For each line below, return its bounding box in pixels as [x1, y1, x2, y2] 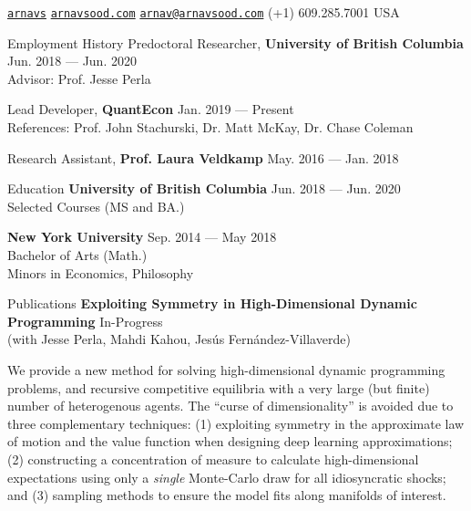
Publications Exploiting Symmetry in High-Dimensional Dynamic [7, 294, 417, 313]
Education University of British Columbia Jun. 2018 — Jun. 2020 [7, 179, 401, 198]
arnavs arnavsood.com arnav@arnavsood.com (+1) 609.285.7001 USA [7, 3, 400, 21]
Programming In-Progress [7, 311, 163, 330]
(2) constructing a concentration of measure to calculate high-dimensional [7, 449, 419, 468]
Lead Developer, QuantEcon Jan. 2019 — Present [7, 99, 294, 119]
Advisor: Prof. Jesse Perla [7, 68, 151, 88]
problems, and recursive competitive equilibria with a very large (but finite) [7, 378, 430, 397]
